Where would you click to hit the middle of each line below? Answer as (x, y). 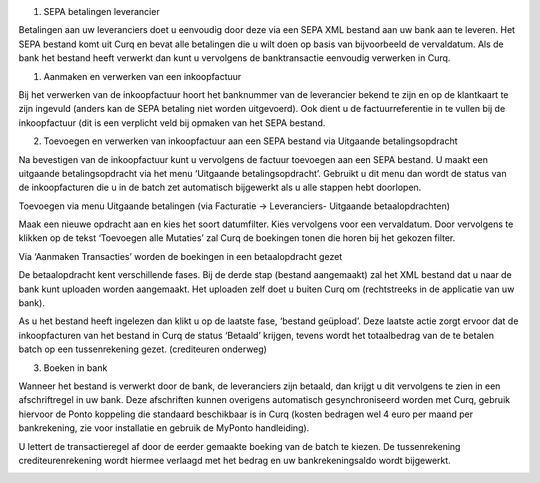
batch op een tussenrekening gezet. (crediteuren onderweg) (142, 349)
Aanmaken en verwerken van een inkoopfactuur (142, 76)
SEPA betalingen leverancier (101, 11)
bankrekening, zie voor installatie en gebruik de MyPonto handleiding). (164, 428)
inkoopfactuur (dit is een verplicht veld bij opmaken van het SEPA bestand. (172, 122)
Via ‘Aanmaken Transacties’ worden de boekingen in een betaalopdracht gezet (180, 256)
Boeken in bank (75, 367)
